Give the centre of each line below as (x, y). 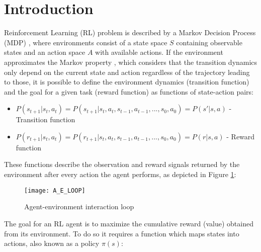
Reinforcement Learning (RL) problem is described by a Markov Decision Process (130, 32)
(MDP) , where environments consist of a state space (86, 42)
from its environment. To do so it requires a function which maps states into (122, 233)
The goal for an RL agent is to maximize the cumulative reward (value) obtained (129, 223)
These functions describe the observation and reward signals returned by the (122, 164)
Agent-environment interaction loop (79, 206)
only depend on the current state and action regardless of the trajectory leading (127, 72)
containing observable (209, 42)
